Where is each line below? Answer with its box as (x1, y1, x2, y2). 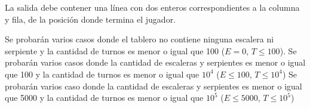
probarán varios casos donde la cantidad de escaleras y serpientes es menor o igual (5, 56, 306, 69)
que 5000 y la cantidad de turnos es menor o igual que (5, 91, 204, 104)
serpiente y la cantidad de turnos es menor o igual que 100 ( (5, 44, 225, 57)
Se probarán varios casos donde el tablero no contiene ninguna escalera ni (5, 33, 274, 45)
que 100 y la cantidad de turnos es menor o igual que (5, 67, 199, 80)
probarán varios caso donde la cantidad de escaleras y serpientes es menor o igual (5, 79, 302, 92)
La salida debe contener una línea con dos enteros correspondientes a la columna (5, 1, 300, 13)
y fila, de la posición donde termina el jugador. (5, 13, 176, 25)
